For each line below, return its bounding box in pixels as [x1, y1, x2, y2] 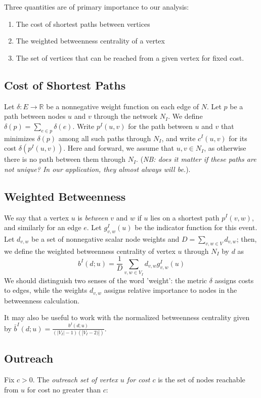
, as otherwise [204, 143, 246, 153]
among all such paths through [58, 132, 151, 143]
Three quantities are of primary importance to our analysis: [4, 2, 189, 12]
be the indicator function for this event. [135, 222, 257, 233]
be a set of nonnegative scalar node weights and [31, 233, 180, 244]
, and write [161, 132, 196, 143]
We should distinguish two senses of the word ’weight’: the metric [4, 275, 207, 285]
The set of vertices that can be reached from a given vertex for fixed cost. [16, 52, 244, 63]
